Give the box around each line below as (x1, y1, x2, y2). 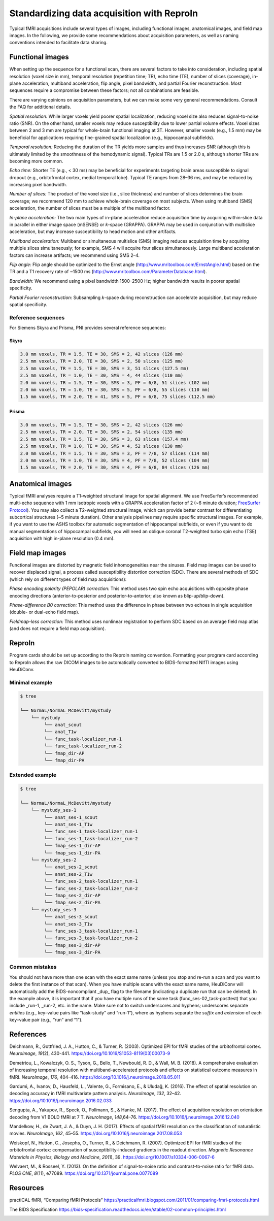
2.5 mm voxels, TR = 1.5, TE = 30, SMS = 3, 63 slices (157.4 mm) (20, 436, 189, 442)
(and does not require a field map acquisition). (9, 625, 106, 632)
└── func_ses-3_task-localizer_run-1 (44, 928, 138, 934)
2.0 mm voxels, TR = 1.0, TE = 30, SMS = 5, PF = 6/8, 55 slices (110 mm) (20, 387, 211, 393)
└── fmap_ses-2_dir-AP (44, 893, 101, 898)
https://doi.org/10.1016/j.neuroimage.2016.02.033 (9, 1097, 112, 1104)
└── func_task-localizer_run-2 (44, 743, 122, 749)
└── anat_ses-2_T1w (44, 871, 93, 877)
